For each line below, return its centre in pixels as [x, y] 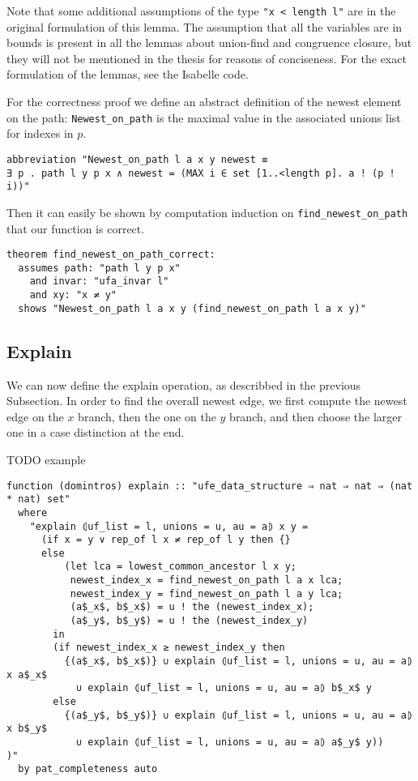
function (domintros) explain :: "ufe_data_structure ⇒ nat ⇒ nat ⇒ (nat [210, 486]
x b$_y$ [27, 729]
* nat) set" [38, 499]
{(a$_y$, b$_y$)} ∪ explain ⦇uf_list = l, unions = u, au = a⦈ [239, 715]
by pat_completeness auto [88, 769]
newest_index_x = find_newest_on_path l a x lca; [207, 580]
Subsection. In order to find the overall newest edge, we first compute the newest [207, 401]
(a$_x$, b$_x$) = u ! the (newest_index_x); [192, 607]
